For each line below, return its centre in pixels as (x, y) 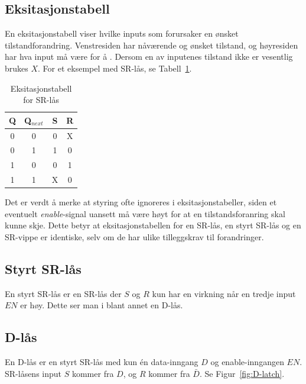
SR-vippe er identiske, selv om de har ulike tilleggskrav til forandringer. (134, 237)
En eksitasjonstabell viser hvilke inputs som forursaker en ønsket (122, 33)
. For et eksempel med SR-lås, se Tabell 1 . (115, 68)
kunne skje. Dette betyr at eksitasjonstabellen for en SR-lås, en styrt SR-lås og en (153, 225)
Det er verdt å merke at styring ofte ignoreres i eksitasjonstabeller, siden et (141, 202)
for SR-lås (41, 100)
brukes (17, 68)
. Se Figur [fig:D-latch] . (242, 373)
